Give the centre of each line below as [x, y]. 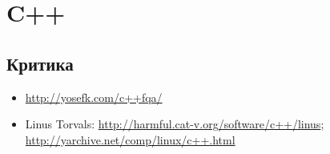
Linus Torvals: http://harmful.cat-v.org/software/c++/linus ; [175, 124]
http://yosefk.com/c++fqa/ [94, 97]
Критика [40, 63]
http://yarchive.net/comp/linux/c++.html [130, 139]
